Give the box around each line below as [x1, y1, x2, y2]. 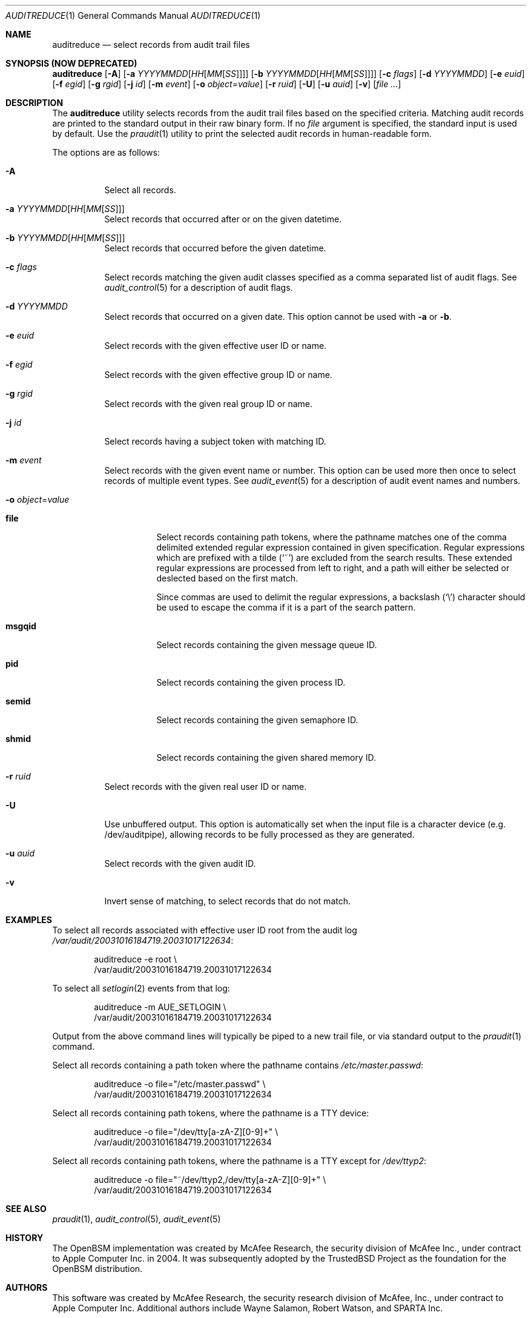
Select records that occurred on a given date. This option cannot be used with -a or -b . [104, 311, 452, 322]
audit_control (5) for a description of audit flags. [104, 282, 293, 293]
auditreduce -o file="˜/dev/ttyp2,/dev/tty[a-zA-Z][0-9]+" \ [94, 1174, 326, 1185]
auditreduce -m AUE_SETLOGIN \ [94, 1002, 226, 1012]
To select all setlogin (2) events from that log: [52, 983, 230, 993]
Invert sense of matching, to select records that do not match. [104, 896, 351, 906]
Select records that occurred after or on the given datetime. [104, 214, 342, 224]
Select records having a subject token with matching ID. [104, 436, 326, 446]
